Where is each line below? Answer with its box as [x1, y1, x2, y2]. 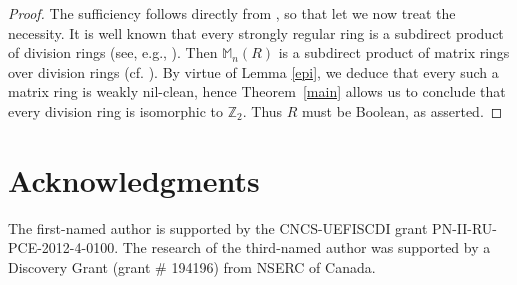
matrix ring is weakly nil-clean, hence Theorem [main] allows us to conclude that [8, 81, 506, 102]
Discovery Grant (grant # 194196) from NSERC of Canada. [8, 256, 376, 277]
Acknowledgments [8, 159, 260, 200]
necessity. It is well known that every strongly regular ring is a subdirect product [8, 22, 504, 43]
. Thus [242, 100, 283, 121]
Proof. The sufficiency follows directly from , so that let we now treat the [8, 3, 456, 23]
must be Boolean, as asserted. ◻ [302, 100, 503, 121]
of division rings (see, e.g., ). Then [8, 42, 218, 63]
